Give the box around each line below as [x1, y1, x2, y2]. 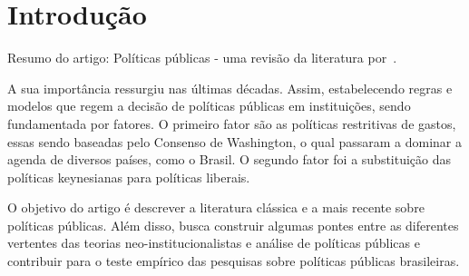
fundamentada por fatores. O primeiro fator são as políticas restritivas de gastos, [7, 113, 456, 133]
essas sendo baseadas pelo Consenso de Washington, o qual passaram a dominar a [7, 132, 463, 151]
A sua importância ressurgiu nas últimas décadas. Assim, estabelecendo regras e [7, 78, 453, 97]
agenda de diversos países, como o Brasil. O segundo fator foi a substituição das [7, 150, 452, 169]
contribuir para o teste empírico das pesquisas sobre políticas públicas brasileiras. [7, 251, 460, 271]
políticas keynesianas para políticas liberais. [7, 167, 250, 186]
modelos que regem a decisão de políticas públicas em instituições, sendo [7, 96, 411, 115]
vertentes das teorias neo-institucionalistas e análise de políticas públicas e [7, 233, 420, 252]
